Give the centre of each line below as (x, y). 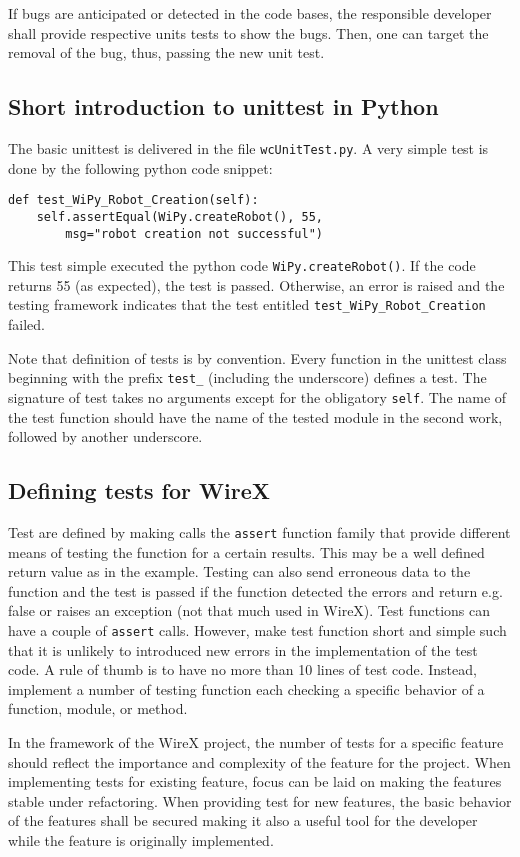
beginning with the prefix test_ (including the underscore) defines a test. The (247, 377)
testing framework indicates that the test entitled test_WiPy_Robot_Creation (247, 304)
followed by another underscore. (105, 436)
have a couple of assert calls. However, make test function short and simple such (257, 630)
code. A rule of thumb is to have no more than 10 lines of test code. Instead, (242, 669)
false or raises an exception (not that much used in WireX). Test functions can (249, 610)
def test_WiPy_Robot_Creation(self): (133, 200)
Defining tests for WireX (139, 490)
